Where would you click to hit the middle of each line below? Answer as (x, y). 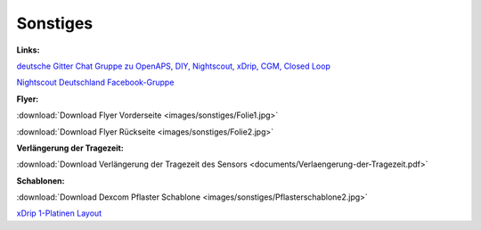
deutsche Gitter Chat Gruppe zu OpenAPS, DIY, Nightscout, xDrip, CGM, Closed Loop (174, 66)
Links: (28, 50)
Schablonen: (41, 181)
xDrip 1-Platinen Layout (59, 213)
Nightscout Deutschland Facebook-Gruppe (95, 82)
